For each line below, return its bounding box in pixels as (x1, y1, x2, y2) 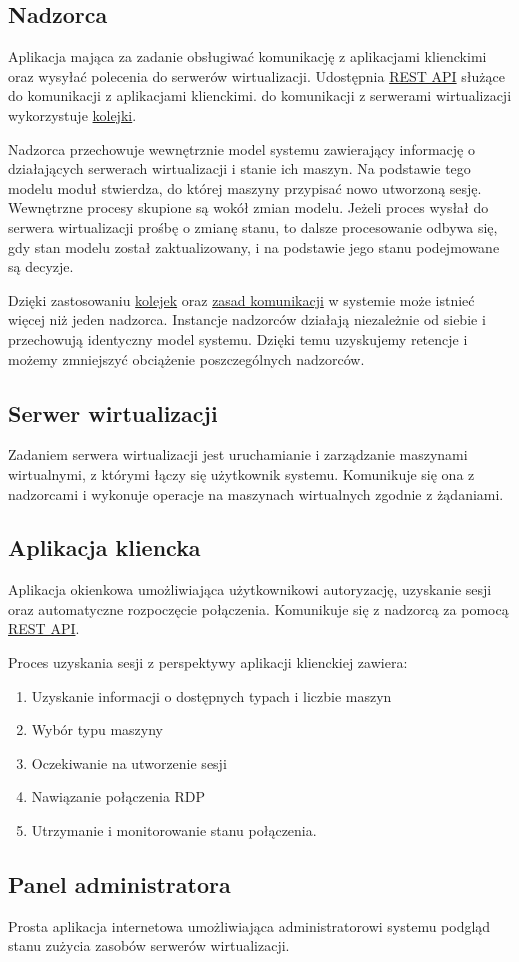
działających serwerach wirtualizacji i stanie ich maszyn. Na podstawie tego (8, 158, 471, 179)
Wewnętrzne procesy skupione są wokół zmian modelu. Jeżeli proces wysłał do (8, 197, 489, 218)
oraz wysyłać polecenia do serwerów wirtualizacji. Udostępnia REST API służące (8, 65, 505, 86)
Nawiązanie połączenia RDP (31, 786, 206, 807)
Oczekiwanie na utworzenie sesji (31, 752, 227, 773)
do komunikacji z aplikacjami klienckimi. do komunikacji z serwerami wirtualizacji (8, 85, 512, 106)
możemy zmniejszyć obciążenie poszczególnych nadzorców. (8, 348, 365, 369)
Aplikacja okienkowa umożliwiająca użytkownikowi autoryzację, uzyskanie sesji (8, 579, 492, 600)
